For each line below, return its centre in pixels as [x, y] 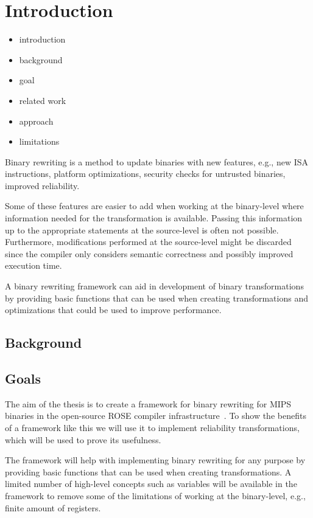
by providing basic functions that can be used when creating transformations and [156, 298]
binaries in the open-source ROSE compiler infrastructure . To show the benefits [156, 416]
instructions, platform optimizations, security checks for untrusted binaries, [145, 174]
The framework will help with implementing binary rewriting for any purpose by [155, 460]
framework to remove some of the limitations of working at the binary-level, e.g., [155, 495]
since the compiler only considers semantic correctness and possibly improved [149, 253]
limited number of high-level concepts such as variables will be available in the [151, 484]
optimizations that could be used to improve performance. [113, 310]
